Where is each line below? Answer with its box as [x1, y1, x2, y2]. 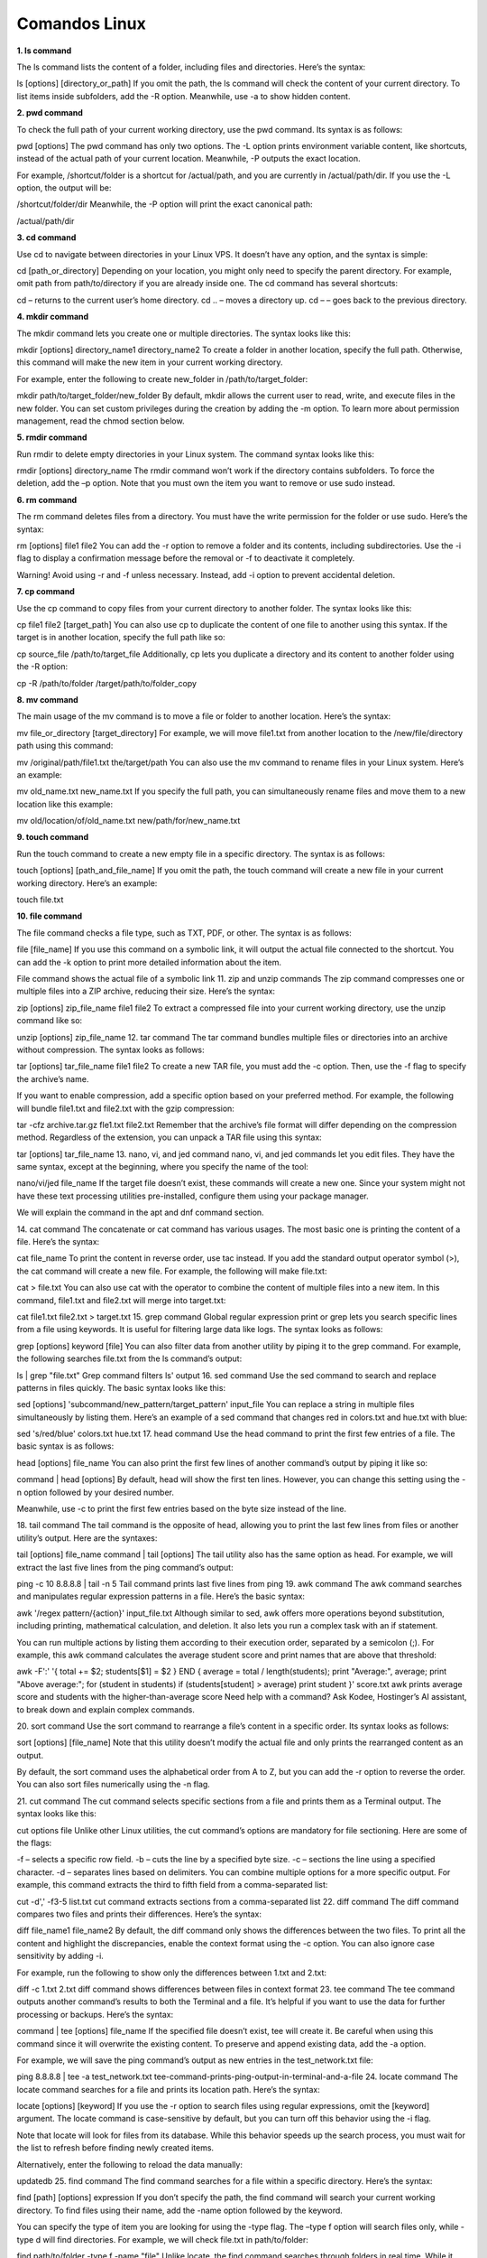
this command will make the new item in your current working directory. [16, 357, 283, 368]
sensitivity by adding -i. [16, 1951, 104, 1962]
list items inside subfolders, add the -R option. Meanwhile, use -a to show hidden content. [16, 90, 351, 101]
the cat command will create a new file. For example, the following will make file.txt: [16, 1265, 327, 1276]
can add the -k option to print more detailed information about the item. [16, 956, 282, 967]
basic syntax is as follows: [16, 1441, 115, 1451]
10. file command [16, 910, 83, 921]
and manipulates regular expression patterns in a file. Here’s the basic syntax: [16, 1591, 306, 1602]
